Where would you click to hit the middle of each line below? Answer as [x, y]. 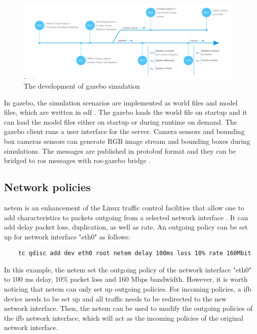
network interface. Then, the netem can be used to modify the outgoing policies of [128, 308]
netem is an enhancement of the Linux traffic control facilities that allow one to [124, 207]
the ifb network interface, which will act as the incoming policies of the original [124, 317]
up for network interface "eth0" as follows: [67, 236]
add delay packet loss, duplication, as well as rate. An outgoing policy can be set [126, 227]
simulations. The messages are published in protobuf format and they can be [120, 150]
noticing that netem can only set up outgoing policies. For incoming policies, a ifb [128, 289]
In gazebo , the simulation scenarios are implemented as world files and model [121, 102]
